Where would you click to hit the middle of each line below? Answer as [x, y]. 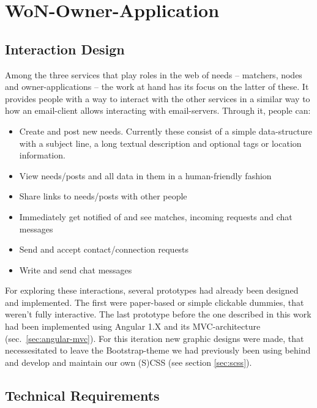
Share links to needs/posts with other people [103, 196]
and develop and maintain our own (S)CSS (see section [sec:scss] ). [129, 362]
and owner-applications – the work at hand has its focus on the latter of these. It [157, 87]
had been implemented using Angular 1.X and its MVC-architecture [133, 326]
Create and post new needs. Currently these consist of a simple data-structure [166, 131]
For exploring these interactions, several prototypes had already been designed [152, 290]
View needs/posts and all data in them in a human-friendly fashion [145, 175]
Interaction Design [65, 49]
